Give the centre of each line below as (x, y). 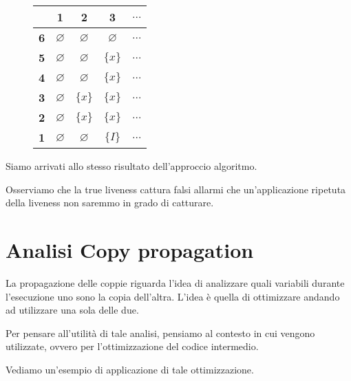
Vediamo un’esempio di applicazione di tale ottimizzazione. (130, 369)
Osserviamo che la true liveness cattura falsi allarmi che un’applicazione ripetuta (176, 189)
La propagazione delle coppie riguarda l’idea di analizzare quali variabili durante (175, 282)
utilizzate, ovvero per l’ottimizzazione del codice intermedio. (132, 346)
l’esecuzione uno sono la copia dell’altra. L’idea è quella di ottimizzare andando (173, 296)
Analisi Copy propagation (130, 249)
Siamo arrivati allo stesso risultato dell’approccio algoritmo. (131, 166)
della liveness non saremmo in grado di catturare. (110, 203)
